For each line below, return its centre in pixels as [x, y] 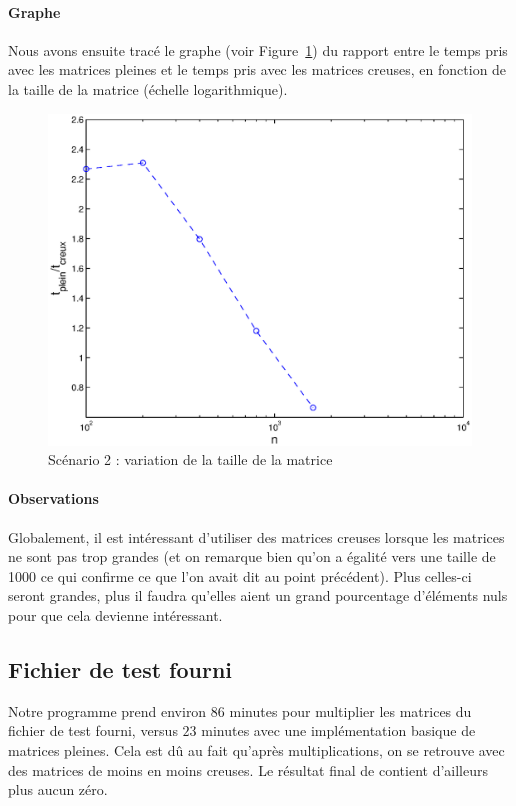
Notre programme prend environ [107, 710]
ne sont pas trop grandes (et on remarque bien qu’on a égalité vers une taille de [252, 556]
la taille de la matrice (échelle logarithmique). [148, 88]
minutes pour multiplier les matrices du [350, 710]
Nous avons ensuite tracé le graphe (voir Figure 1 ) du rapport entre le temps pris [258, 49]
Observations [53, 498]
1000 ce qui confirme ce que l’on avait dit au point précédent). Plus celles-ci [240, 575]
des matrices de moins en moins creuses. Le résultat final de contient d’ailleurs [248, 769]
